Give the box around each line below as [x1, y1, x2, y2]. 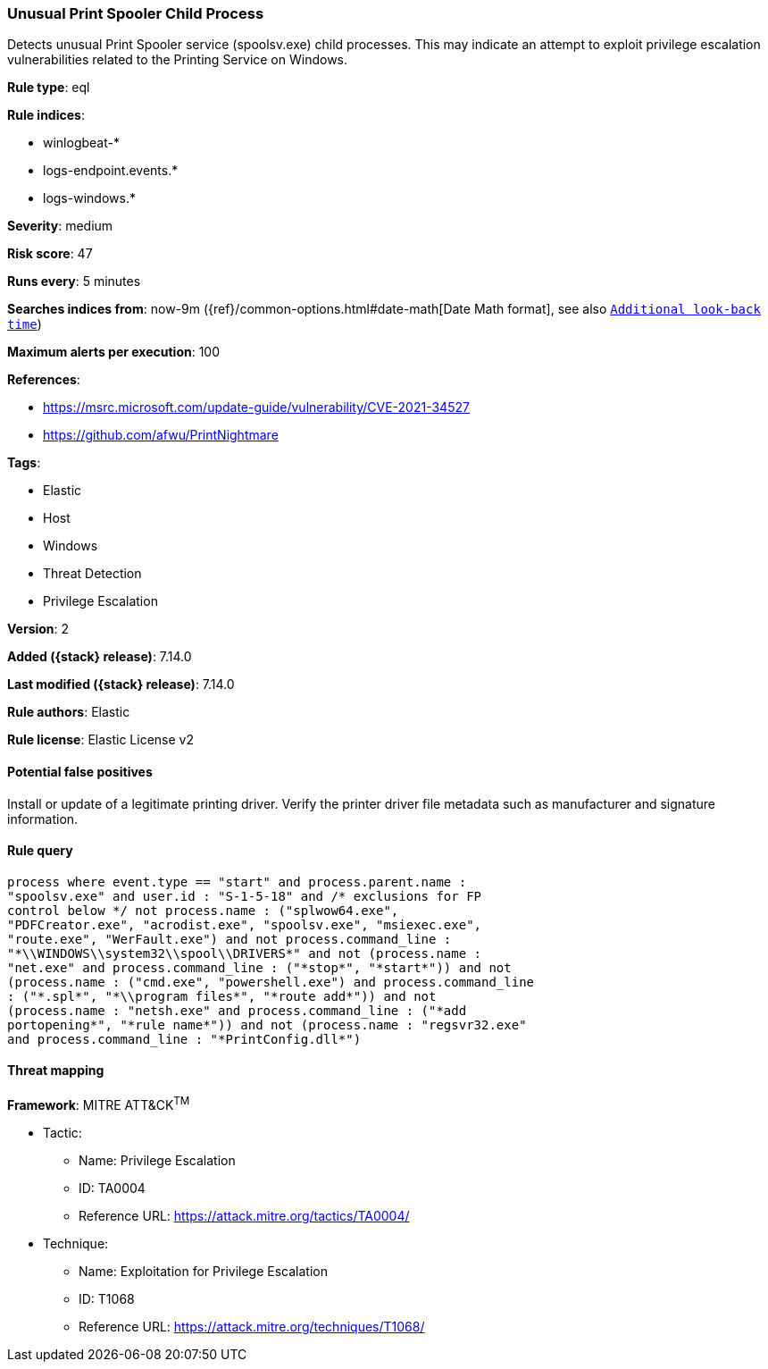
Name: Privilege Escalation [79, 1152, 236, 1168]
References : [7, 372, 80, 388]
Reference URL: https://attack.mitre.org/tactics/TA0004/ [79, 1207, 410, 1223]
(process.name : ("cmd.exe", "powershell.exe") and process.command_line [7, 974, 535, 989]
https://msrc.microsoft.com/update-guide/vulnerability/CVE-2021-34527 [43, 399, 470, 416]
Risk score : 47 [7, 246, 93, 262]
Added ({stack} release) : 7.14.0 [7, 649, 192, 665]
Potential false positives [7, 763, 153, 779]
